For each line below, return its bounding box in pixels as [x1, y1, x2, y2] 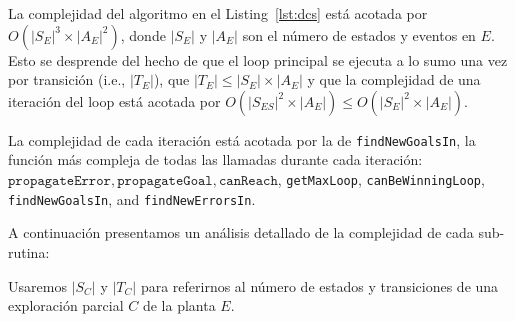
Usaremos [8, 275, 67, 296]
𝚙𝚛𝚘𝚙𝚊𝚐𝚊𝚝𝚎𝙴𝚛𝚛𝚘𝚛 [8, 174, 111, 189]
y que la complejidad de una [307, 69, 481, 90]
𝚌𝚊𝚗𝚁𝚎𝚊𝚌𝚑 [218, 174, 278, 189]
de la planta [142, 295, 216, 316]
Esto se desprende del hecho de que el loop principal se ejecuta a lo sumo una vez [8, 49, 508, 70]
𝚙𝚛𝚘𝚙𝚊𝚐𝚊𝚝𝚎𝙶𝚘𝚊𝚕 [117, 174, 213, 189]
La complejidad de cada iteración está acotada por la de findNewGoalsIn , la [8, 129, 476, 150]
